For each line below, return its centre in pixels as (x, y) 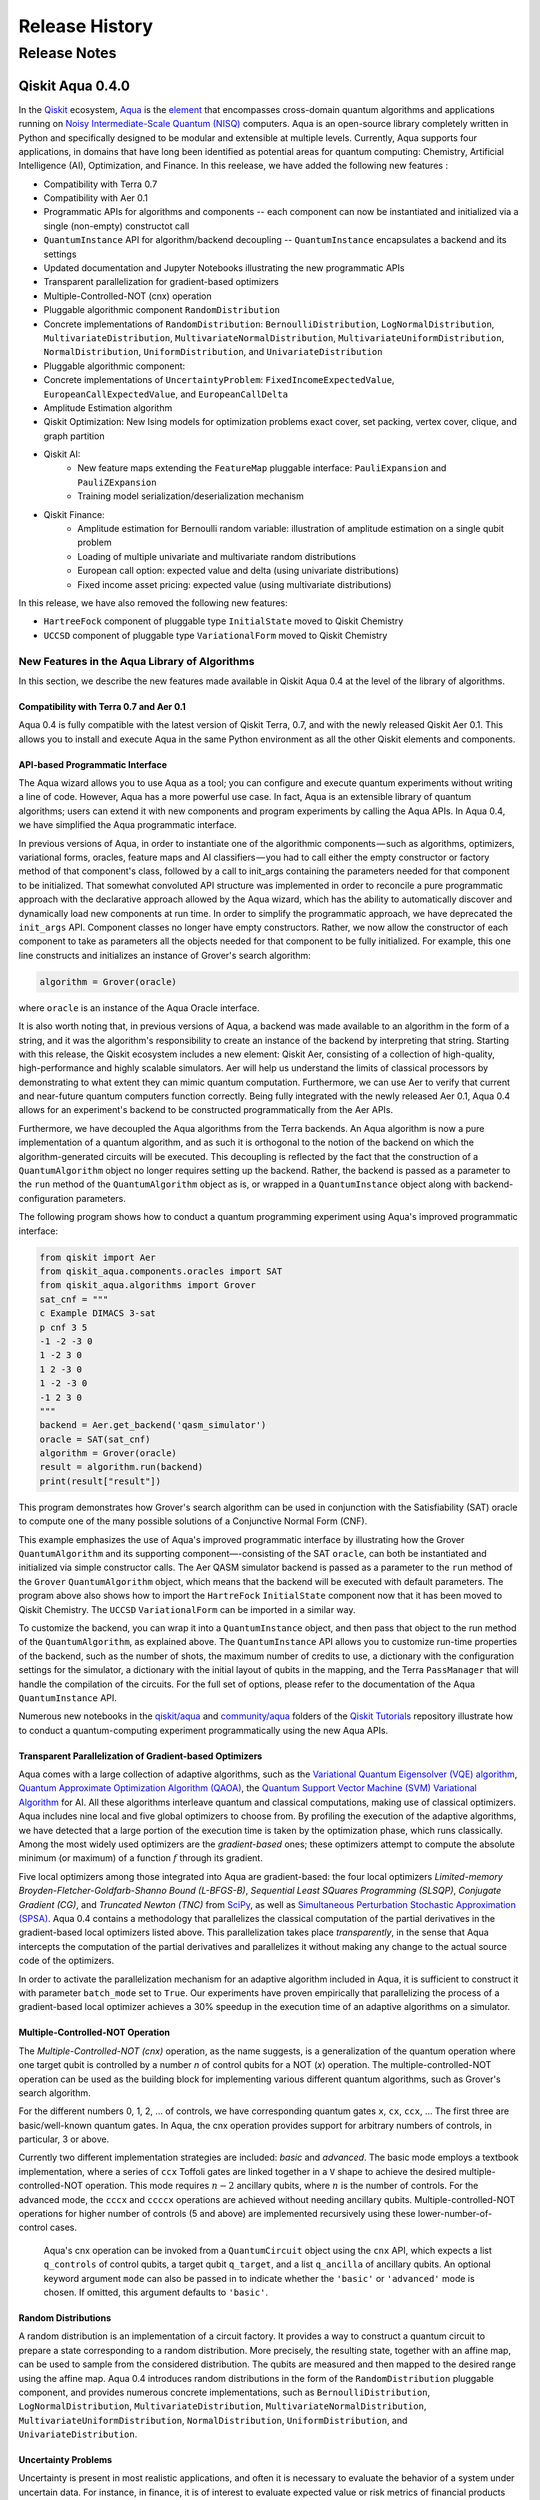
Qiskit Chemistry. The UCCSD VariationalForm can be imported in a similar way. (187, 1609)
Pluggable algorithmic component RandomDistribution (161, 310)
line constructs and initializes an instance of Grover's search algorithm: (165, 955)
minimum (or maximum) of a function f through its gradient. (141, 1858)
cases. (63, 2227)
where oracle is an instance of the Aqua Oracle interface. (139, 1007)
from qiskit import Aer (98, 1257)
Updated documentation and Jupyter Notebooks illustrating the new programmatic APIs (224, 268)
